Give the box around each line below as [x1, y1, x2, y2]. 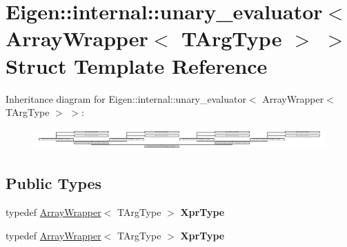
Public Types [6, 172, 102, 194]
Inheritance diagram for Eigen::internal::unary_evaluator [6, 91, 246, 106]
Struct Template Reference [6, 51, 268, 79]
